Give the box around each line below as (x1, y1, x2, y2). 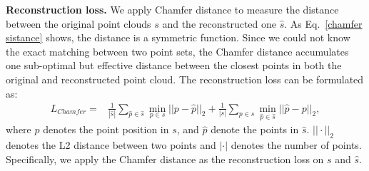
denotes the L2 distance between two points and (6, 138, 216, 152)
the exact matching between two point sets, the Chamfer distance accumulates (6, 43, 349, 58)
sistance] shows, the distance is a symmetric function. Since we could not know (6, 30, 350, 45)
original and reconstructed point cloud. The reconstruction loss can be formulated (6, 71, 364, 86)
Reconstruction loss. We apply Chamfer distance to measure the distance (6, 2, 339, 16)
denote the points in (211, 122, 299, 137)
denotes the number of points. (231, 138, 362, 152)
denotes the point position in (43, 122, 169, 137)
